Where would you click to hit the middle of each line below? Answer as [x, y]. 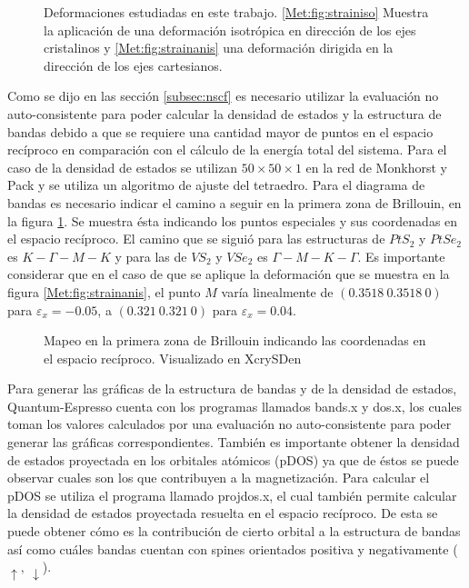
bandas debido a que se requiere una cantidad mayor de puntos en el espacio [220, 131]
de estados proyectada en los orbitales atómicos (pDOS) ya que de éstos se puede [233, 459]
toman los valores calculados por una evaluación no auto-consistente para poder [230, 424]
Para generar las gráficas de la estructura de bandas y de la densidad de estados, [232, 389]
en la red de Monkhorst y [376, 167]
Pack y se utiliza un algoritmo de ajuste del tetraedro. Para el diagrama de [216, 185]
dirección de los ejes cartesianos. [133, 65]
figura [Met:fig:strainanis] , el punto [104, 291]
